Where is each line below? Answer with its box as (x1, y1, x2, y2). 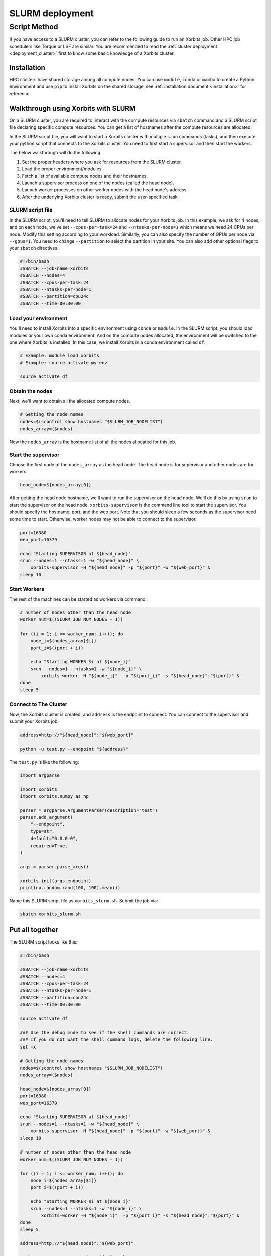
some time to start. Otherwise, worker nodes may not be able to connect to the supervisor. (9, 516, 197, 522)
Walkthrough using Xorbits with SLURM (9, 103, 136, 113)
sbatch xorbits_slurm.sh (20, 911, 81, 917)
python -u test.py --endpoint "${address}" (20, 746, 129, 752)
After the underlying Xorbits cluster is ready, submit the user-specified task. (22, 194, 179, 200)
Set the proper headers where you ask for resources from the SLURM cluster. (22, 159, 182, 165)
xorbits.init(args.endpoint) (20, 878, 92, 884)
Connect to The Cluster (9, 701, 68, 708)
